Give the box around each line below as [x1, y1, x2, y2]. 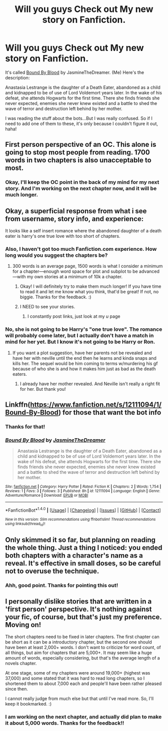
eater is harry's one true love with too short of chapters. [5, 233, 120, 239]
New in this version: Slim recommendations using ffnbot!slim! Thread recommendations [5, 517, 156, 522]
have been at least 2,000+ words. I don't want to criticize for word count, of [5, 645, 161, 651]
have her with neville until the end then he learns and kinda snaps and [12, 355, 156, 361]
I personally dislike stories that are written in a [5, 597, 152, 606]
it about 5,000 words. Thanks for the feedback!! [5, 720, 124, 727]
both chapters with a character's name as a [5, 551, 143, 560]
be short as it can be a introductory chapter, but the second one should [5, 639, 152, 645]
